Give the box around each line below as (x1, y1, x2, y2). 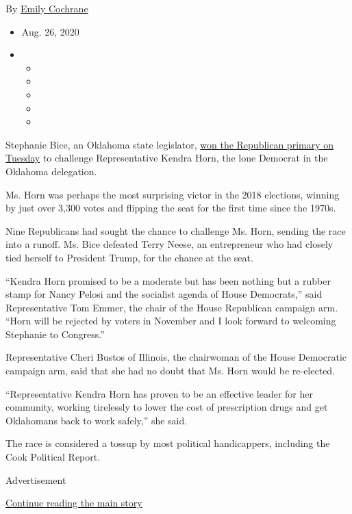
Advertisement (5, 472, 66, 487)
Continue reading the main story (5, 496, 142, 510)
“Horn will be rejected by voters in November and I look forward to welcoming (5, 313, 336, 328)
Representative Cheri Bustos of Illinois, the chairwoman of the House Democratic (5, 350, 347, 364)
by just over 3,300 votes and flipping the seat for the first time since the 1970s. (5, 201, 336, 215)
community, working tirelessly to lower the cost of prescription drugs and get (5, 400, 328, 414)
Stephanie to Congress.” (5, 326, 105, 341)
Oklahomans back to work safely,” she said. (5, 413, 188, 427)
